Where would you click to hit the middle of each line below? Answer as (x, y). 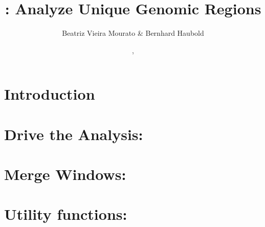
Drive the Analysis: (74, 134)
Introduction (50, 94)
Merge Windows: (65, 174)
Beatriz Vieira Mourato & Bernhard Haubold (133, 33)
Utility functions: (66, 214)
